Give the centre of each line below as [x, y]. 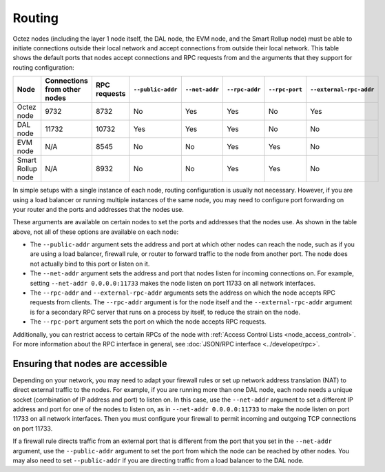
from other [63, 90]
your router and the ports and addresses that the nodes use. [98, 209]
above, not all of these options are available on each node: [96, 232]
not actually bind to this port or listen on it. [90, 264]
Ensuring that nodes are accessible [90, 363]
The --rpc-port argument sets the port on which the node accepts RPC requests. [148, 322]
